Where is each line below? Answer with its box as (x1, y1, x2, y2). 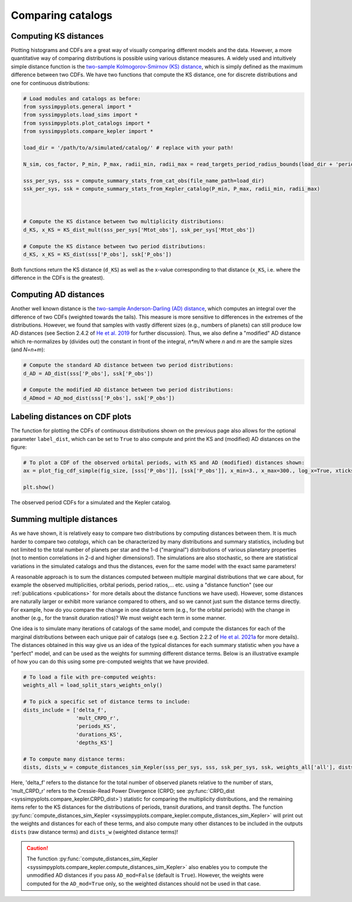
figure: (11, 443, 27, 451)
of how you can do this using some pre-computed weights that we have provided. (11, 658, 209, 665)
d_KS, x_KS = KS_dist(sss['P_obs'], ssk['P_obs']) (23, 251, 172, 258)
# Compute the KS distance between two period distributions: (23, 243, 206, 249)
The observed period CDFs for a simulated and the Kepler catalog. (11, 499, 171, 506)
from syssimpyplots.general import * (23, 103, 132, 110)
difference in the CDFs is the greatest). (11, 274, 105, 282)
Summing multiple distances (11, 514, 118, 524)
